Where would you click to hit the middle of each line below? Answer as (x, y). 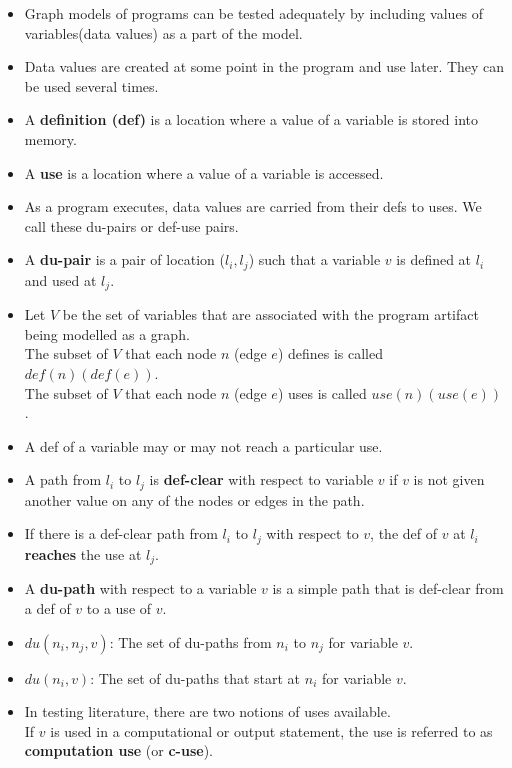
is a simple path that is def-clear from (388, 588)
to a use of (119, 607)
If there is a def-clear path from (121, 533)
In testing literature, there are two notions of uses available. (207, 711)
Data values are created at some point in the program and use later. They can (264, 66)
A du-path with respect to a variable (140, 588)
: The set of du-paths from (190, 641)
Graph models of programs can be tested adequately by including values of (254, 13)
